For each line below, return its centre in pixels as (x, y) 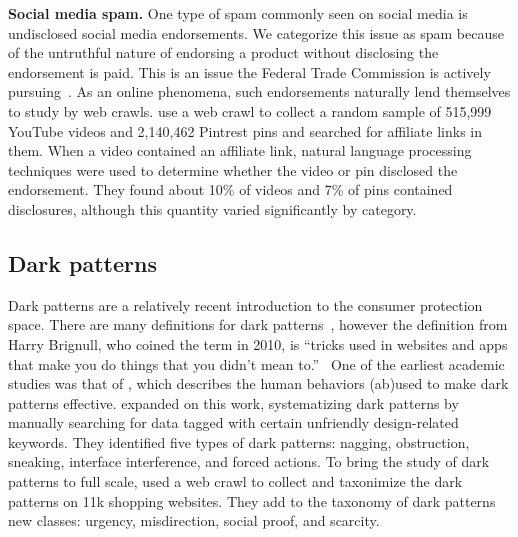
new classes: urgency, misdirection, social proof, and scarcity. (194, 520)
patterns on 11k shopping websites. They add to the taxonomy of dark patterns (252, 500)
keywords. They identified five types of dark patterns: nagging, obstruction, (239, 441)
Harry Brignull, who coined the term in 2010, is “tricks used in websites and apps (258, 343)
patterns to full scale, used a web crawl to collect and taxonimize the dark (235, 481)
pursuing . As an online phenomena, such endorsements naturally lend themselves (259, 91)
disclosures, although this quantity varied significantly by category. (212, 208)
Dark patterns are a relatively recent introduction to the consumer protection (245, 304)
